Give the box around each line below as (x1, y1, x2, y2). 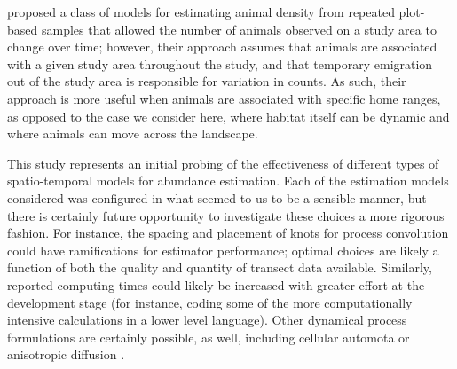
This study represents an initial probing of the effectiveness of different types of (7, 153, 439, 172)
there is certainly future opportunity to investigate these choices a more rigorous (7, 206, 445, 224)
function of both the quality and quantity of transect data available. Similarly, (7, 258, 432, 277)
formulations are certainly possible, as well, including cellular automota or (7, 327, 410, 346)
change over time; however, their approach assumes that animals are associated (7, 37, 437, 56)
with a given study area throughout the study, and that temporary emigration (7, 54, 433, 73)
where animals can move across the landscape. (7, 124, 258, 143)
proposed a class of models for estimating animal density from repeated (7, 3, 395, 20)
